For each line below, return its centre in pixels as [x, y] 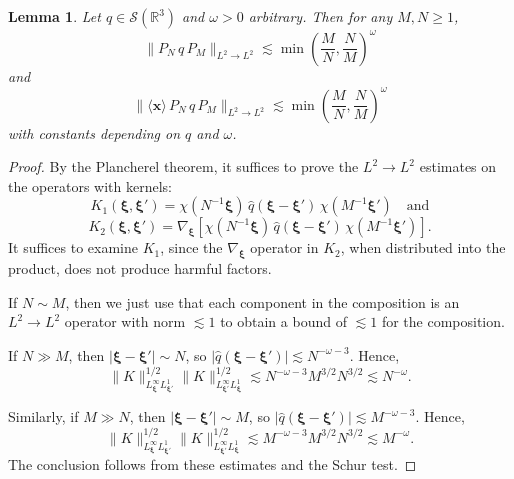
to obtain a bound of [283, 321]
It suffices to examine [73, 247]
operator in [284, 247]
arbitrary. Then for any [320, 16]
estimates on [458, 166]
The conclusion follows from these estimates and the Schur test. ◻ [212, 463]
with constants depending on [94, 132]
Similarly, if [43, 416]
